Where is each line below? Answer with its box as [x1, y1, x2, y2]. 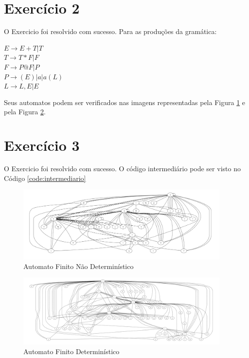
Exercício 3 [4, 135, 80, 155]
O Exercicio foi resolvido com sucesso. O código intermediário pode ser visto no [4, 163, 241, 173]
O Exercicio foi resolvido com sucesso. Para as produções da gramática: [4, 26, 217, 36]
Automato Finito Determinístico [23, 346, 120, 356]
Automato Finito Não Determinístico [23, 261, 134, 271]
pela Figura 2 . [4, 107, 46, 117]
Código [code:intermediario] [4, 173, 86, 183]
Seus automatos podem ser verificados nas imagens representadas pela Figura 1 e [4, 97, 246, 107]
